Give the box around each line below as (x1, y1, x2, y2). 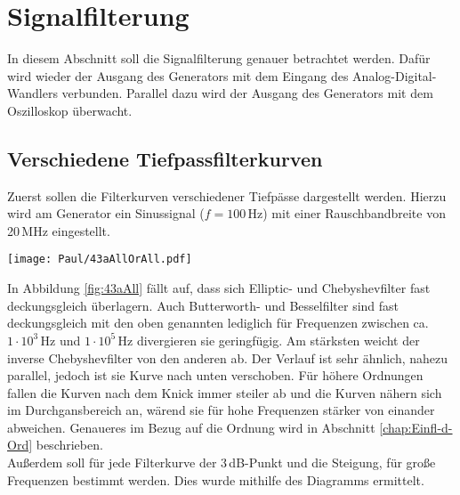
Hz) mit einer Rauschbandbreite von (247, 204, 446, 223)
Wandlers (7, 84, 58, 102)
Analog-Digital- (352, 66, 437, 85)
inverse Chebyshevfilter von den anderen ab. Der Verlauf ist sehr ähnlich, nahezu (7, 348, 448, 367)
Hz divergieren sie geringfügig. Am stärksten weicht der (117, 330, 420, 349)
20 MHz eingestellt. (7, 221, 110, 239)
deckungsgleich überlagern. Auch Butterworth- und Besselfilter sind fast (7, 296, 399, 314)
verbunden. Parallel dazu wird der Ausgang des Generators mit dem (61, 84, 433, 102)
